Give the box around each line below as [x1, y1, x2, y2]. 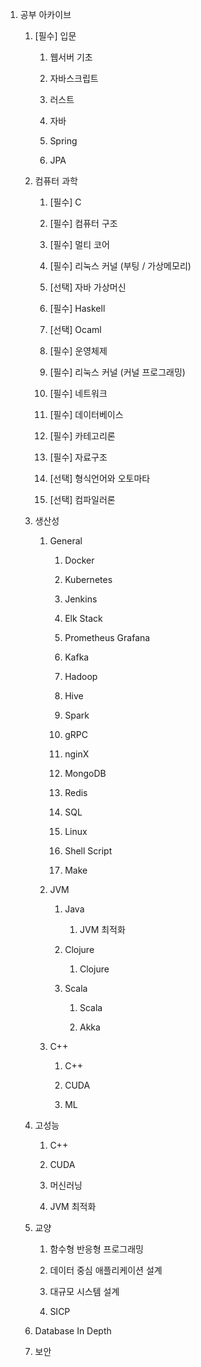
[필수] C [49, 196, 82, 208]
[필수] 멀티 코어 [49, 239, 110, 250]
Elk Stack [64, 613, 103, 624]
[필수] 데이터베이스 [49, 409, 124, 420]
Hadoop [64, 671, 98, 682]
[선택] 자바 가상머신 [49, 281, 127, 293]
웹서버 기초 [49, 51, 93, 63]
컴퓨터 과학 [34, 175, 78, 187]
